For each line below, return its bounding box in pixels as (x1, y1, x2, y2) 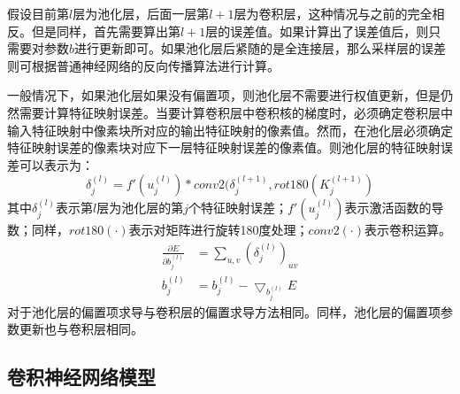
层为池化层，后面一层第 (73, 4, 210, 22)
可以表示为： (19, 155, 94, 174)
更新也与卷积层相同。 (19, 320, 143, 338)
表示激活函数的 (344, 198, 432, 217)
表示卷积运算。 (364, 220, 451, 239)
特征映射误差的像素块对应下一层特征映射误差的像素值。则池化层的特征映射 (7, 138, 441, 157)
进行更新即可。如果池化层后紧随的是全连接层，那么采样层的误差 (74, 39, 447, 58)
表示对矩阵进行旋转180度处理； (128, 220, 309, 239)
